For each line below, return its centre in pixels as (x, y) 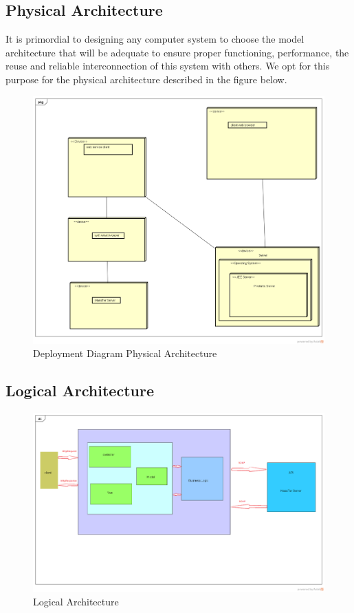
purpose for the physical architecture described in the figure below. (146, 79)
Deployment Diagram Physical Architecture (125, 353)
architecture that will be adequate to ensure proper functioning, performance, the (177, 52)
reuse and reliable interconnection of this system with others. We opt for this (168, 66)
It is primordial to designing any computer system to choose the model (155, 39)
